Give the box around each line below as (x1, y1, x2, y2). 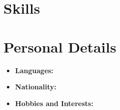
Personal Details (3, 36, 117, 56)
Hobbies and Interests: (15, 98, 93, 108)
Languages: (15, 65, 54, 75)
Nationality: (15, 82, 57, 92)
